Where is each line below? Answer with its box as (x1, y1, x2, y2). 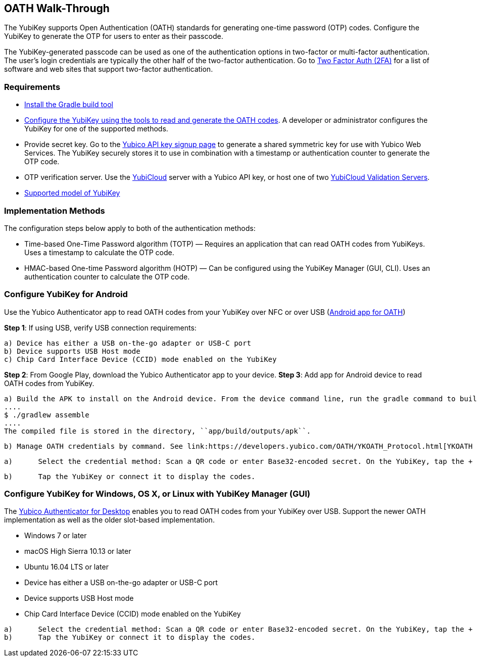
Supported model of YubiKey (24, 188, 120, 198)
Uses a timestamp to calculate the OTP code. (24, 248, 174, 257)
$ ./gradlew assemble (4, 410, 89, 419)
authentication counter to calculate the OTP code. (24, 272, 190, 281)
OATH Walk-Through (4, 2, 110, 15)
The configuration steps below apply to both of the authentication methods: (4, 223, 256, 232)
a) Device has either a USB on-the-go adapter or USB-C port (4, 339, 251, 347)
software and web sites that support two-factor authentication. (4, 65, 213, 74)
